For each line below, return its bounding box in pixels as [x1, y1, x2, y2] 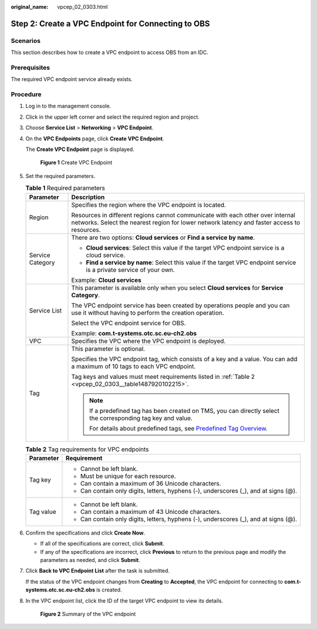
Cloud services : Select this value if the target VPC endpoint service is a [86, 244, 285, 252]
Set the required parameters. [25, 172, 96, 179]
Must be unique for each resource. [80, 472, 176, 480]
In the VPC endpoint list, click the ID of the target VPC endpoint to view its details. [25, 597, 223, 604]
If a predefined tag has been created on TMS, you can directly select [89, 406, 280, 415]
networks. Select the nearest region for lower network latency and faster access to [71, 218, 301, 226]
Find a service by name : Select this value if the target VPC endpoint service [86, 258, 296, 267]
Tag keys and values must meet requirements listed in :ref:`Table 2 [71, 372, 255, 381]
